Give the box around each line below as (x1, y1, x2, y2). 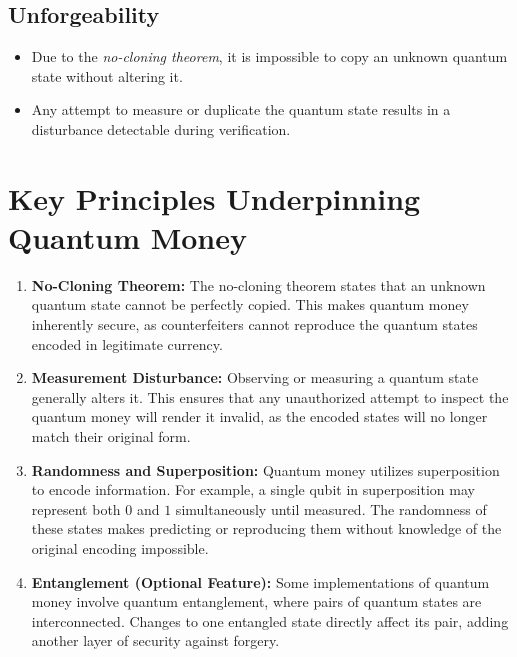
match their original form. (31, 426, 191, 447)
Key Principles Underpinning (8, 177, 421, 218)
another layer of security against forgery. (31, 630, 280, 651)
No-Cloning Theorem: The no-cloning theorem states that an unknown (31, 274, 486, 295)
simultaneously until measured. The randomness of (175, 498, 487, 519)
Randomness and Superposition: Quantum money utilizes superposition (31, 459, 500, 480)
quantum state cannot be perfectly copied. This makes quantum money (31, 294, 469, 315)
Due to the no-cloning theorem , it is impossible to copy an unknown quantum (31, 46, 508, 67)
